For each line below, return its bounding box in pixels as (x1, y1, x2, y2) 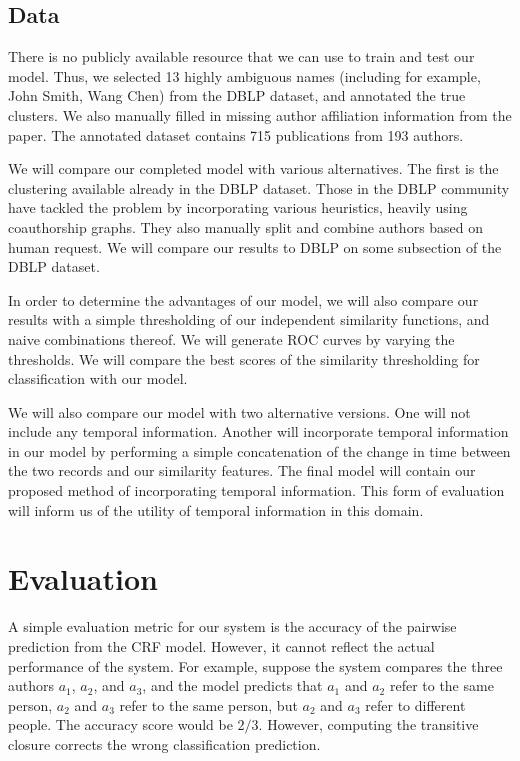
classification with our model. (8, 368, 188, 389)
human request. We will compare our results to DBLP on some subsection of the (8, 236, 502, 257)
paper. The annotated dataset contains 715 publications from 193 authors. (8, 124, 464, 145)
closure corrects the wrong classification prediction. (8, 733, 321, 754)
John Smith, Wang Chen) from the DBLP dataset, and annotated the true (8, 85, 466, 106)
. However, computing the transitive (258, 714, 479, 735)
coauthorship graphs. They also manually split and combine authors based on (8, 216, 484, 237)
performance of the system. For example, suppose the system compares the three (8, 655, 503, 676)
